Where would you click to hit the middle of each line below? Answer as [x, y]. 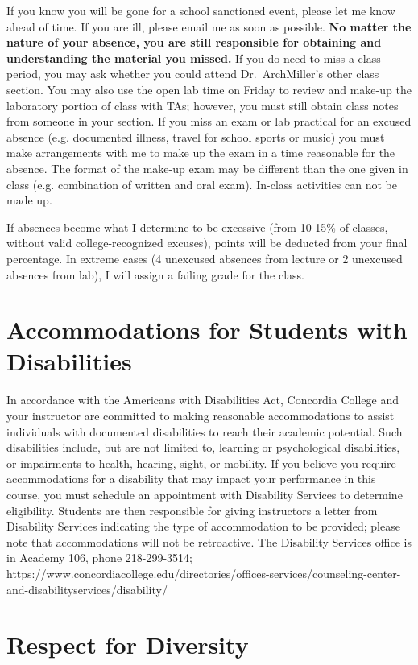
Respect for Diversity [128, 644]
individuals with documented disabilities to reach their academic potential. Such [205, 431]
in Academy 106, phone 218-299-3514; [99, 558]
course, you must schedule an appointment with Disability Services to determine [205, 494]
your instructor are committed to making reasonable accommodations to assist [201, 415]
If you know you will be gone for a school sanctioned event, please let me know [201, 10]
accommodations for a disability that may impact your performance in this [191, 479]
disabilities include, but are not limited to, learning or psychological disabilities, [203, 447]
